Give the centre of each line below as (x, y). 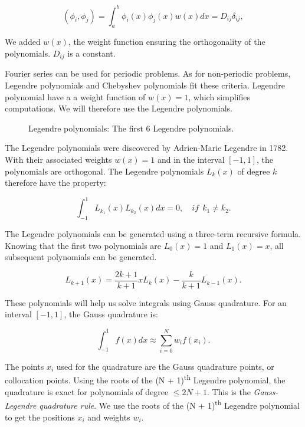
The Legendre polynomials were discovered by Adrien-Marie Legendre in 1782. (147, 148)
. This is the (229, 391)
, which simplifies (219, 96)
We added (23, 42)
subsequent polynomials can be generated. (81, 257)
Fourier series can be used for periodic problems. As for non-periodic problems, (148, 73)
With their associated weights (58, 159)
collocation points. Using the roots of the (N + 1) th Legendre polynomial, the (145, 379)
